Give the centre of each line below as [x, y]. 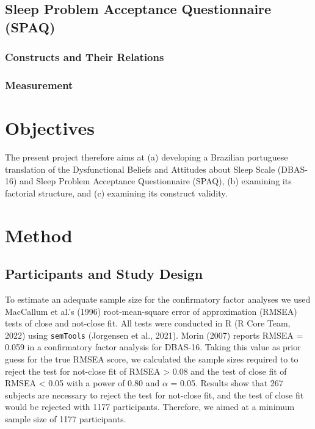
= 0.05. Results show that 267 [227, 383]
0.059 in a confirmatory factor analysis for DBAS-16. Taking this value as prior [153, 347]
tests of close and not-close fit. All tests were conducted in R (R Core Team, [148, 323]
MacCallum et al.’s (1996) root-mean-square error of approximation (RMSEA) [151, 311]
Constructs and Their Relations [85, 57]
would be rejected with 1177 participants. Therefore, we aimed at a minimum [150, 407]
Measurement [39, 85]
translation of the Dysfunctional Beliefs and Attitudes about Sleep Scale [140, 169]
